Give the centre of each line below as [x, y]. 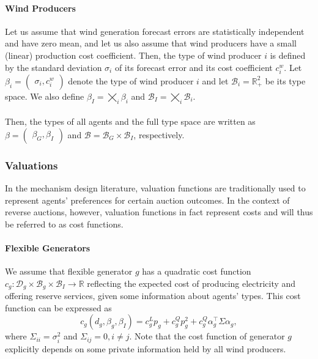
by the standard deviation [54, 67]
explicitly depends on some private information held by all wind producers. [146, 348]
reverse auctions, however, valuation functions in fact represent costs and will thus [159, 212]
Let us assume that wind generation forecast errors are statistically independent [155, 31]
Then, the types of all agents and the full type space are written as [130, 121]
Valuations [31, 165]
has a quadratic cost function [197, 271]
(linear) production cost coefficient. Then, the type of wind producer [133, 55]
